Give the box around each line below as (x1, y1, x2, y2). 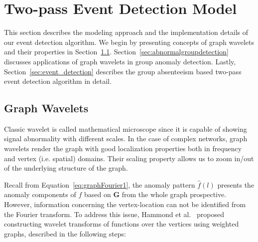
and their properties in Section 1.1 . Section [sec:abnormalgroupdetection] (4, 46, 229, 57)
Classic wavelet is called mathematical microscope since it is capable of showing (4, 123, 247, 134)
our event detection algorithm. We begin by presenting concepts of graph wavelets (4, 36, 255, 47)
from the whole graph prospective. (122, 189, 227, 200)
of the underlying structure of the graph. (4, 163, 128, 173)
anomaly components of (4, 189, 76, 200)
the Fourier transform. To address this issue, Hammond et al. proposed (4, 209, 224, 219)
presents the (217, 179, 255, 190)
